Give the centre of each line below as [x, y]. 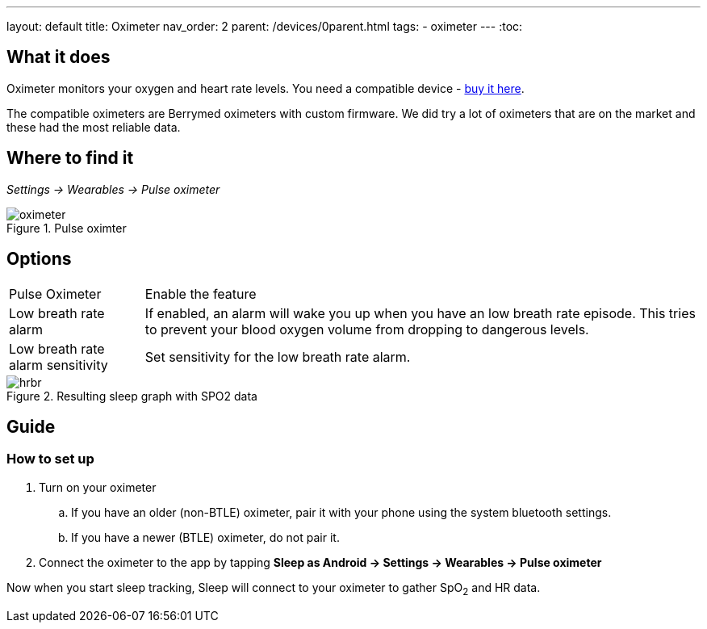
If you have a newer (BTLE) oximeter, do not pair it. [205, 537]
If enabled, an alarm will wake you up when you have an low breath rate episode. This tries [420, 313]
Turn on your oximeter [98, 487]
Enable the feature [201, 294]
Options [39, 259]
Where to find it [70, 158]
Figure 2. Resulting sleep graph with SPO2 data [132, 396]
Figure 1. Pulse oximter [67, 228]
